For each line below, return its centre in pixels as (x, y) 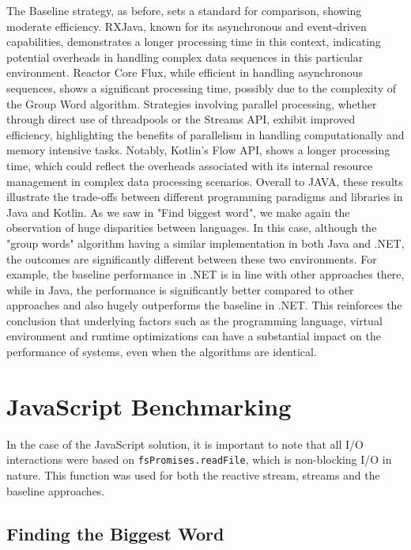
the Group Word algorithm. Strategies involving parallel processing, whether (192, 103)
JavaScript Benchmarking (149, 406)
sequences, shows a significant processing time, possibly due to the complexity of (202, 87)
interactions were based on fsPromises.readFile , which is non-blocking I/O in (199, 459)
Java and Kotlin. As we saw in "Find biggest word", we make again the (178, 212)
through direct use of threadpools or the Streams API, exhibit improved (181, 119)
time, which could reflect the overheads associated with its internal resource (190, 165)
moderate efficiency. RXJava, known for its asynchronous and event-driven (187, 26)
